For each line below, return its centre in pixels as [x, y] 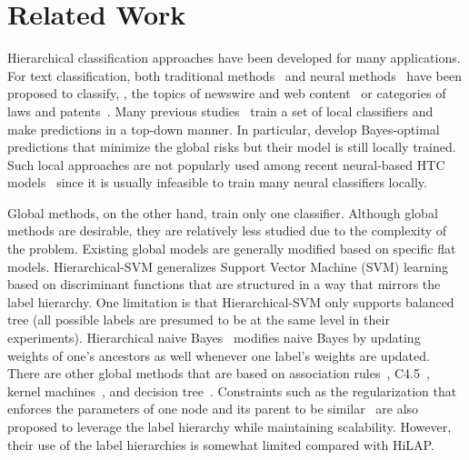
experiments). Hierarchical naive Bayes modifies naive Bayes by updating [214, 338]
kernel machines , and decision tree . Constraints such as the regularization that [232, 390]
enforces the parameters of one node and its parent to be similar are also [213, 409]
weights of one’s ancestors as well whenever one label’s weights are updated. [219, 355]
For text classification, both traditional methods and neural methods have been [235, 75]
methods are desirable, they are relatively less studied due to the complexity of [227, 230]
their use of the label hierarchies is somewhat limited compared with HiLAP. [221, 444]
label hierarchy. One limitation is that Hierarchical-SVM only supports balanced [231, 301]
